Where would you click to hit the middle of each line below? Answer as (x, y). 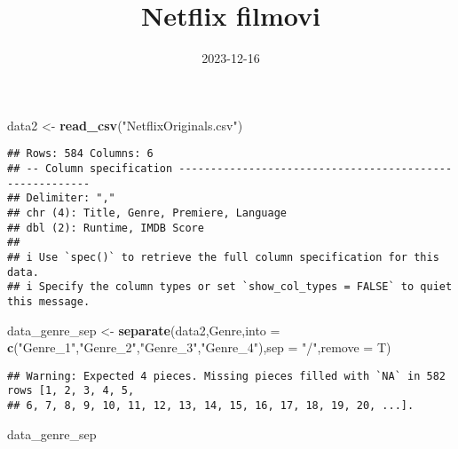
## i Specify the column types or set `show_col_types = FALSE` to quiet (230, 287)
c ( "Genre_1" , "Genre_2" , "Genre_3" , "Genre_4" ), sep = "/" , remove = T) (199, 347)
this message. (49, 301)
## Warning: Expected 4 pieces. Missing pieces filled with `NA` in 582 (226, 376)
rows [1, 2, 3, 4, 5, (71, 391)
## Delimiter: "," (61, 198)
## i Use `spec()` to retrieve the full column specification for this (223, 257)
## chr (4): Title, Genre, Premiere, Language (147, 213)
